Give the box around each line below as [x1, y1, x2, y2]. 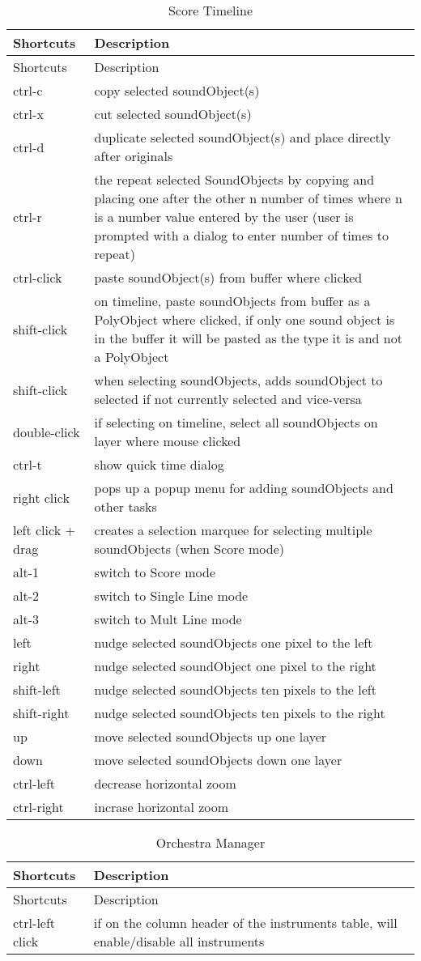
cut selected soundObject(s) [94, 104, 252, 123]
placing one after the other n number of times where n [94, 189, 402, 207]
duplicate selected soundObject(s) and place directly [94, 128, 391, 147]
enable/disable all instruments [93, 932, 265, 950]
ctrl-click [13, 268, 62, 287]
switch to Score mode [94, 563, 216, 581]
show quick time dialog [94, 455, 224, 474]
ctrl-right [13, 797, 64, 816]
